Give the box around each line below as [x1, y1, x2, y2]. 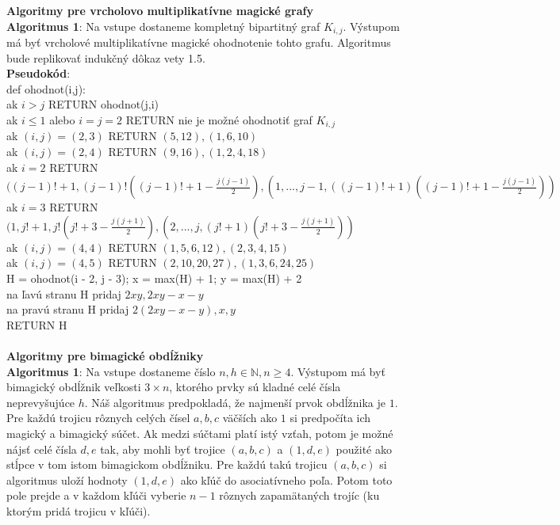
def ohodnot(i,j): [6, 80, 86, 97]
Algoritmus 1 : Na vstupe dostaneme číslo [6, 363, 216, 379]
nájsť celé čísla [6, 440, 77, 457]
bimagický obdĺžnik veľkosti [6, 379, 141, 395]
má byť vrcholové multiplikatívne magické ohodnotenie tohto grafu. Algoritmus [6, 34, 391, 51]
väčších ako [222, 409, 278, 426]
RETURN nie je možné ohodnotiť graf [125, 112, 313, 128]
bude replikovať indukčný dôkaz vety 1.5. [6, 49, 205, 66]
